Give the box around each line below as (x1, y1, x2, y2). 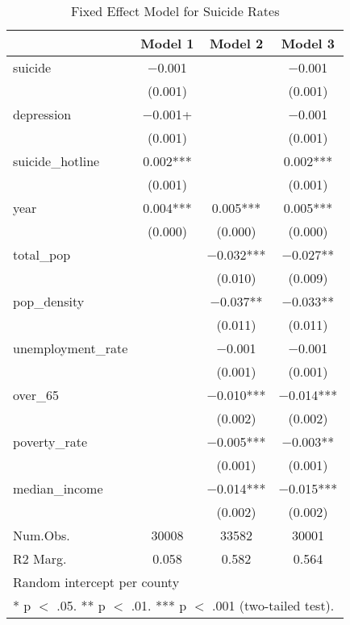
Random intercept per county (13, 573, 180, 591)
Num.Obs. (13, 526, 70, 544)
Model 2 (209, 34, 264, 52)
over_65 (13, 385, 59, 404)
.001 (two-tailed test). (212, 596, 335, 615)
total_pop (13, 245, 71, 264)
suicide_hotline (13, 152, 100, 170)
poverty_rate (13, 432, 88, 451)
